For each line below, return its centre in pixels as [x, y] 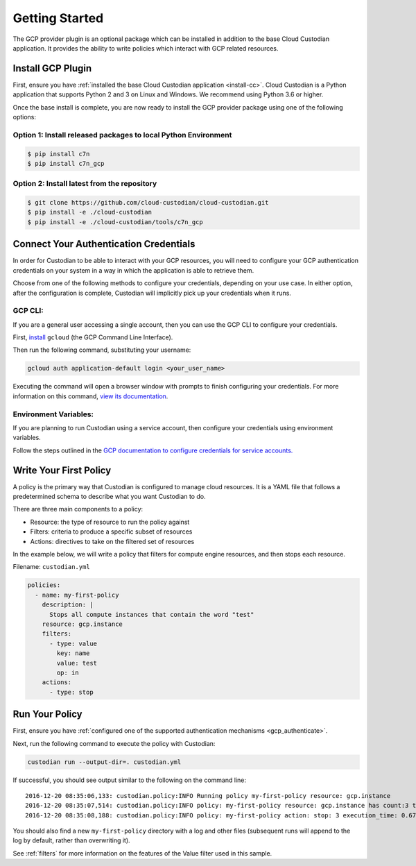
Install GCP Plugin [52, 68]
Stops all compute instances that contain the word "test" [152, 614]
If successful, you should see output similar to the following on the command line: [129, 780]
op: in [68, 672]
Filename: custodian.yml [51, 567]
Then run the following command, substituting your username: [102, 350]
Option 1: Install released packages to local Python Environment [122, 135]
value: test [77, 663]
